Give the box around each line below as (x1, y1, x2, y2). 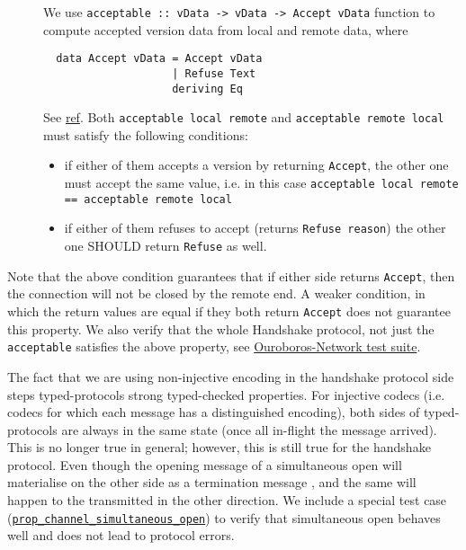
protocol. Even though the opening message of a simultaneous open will (7, 455, 402, 474)
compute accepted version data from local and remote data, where (43, 20, 408, 39)
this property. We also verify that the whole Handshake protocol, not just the (7, 319, 435, 338)
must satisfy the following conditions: (43, 125, 248, 144)
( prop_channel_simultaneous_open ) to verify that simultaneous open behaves (7, 508, 441, 527)
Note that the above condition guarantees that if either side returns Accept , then (7, 266, 455, 285)
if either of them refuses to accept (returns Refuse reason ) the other (64, 218, 446, 237)
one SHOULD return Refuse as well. (64, 236, 267, 255)
